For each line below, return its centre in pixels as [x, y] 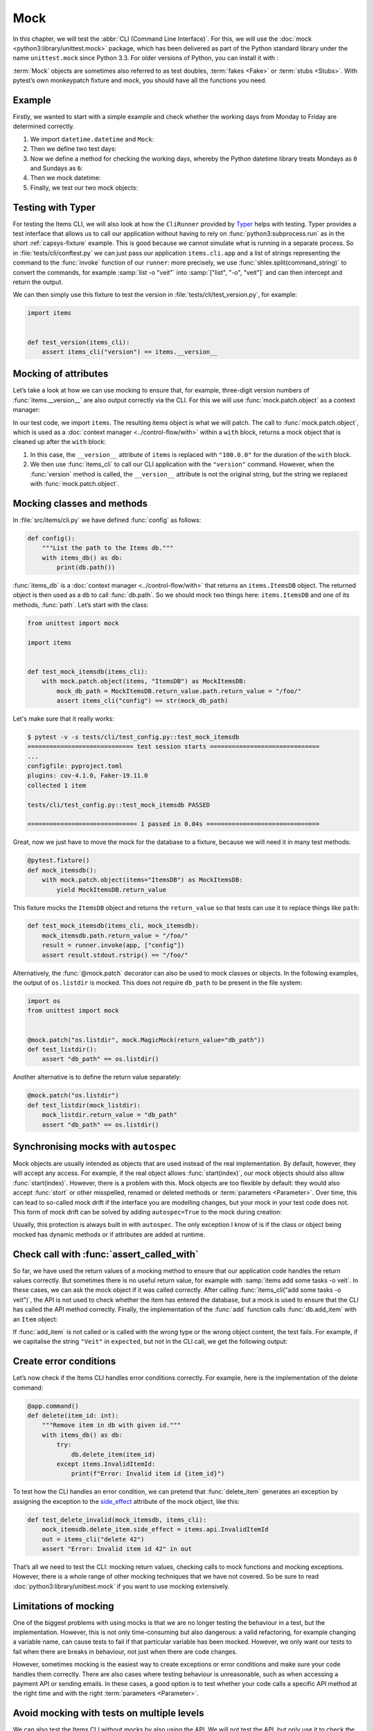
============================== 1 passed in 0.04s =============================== [173, 824]
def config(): [51, 538]
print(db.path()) [86, 567]
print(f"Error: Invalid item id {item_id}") [148, 1474]
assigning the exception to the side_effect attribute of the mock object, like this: [126, 1501]
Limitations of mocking [63, 1606]
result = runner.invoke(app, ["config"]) [113, 945]
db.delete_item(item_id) [113, 1454]
